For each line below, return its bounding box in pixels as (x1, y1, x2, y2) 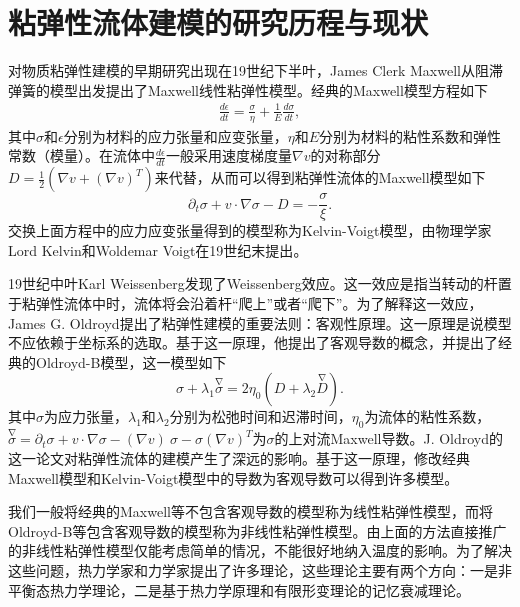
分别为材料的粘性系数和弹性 (319, 125, 501, 146)
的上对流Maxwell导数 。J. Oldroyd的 (274, 428, 504, 449)
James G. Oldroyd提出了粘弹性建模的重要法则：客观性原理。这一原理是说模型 (8, 312, 512, 333)
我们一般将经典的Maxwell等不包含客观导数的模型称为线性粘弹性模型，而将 (8, 501, 493, 522)
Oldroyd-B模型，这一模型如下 (35, 351, 227, 372)
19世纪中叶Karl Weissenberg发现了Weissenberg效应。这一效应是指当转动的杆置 (8, 273, 512, 294)
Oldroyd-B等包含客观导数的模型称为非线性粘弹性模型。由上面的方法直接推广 (8, 520, 507, 541)
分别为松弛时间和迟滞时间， (169, 406, 352, 427)
